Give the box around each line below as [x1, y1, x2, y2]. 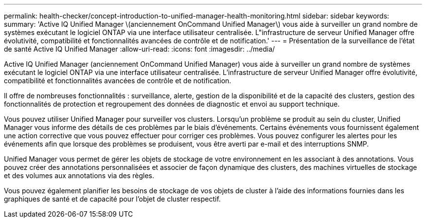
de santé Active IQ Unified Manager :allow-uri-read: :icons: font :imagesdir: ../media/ [4, 45, 275, 53]
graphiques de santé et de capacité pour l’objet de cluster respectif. [4, 195, 221, 203]
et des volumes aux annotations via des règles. [4, 171, 155, 180]
